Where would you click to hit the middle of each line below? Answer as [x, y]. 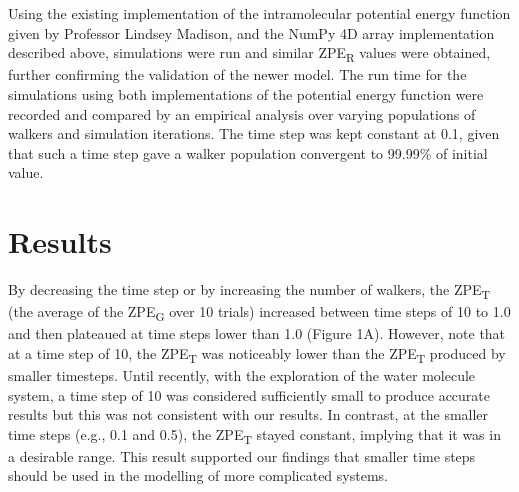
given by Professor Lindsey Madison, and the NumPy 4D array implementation [251, 32]
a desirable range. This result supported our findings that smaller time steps [242, 455]
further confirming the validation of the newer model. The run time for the [237, 74]
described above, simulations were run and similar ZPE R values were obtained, [249, 53]
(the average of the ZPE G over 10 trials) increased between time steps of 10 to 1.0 [259, 312]
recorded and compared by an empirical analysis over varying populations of [242, 113]
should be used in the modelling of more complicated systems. [198, 475]
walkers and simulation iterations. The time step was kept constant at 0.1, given [254, 133]
